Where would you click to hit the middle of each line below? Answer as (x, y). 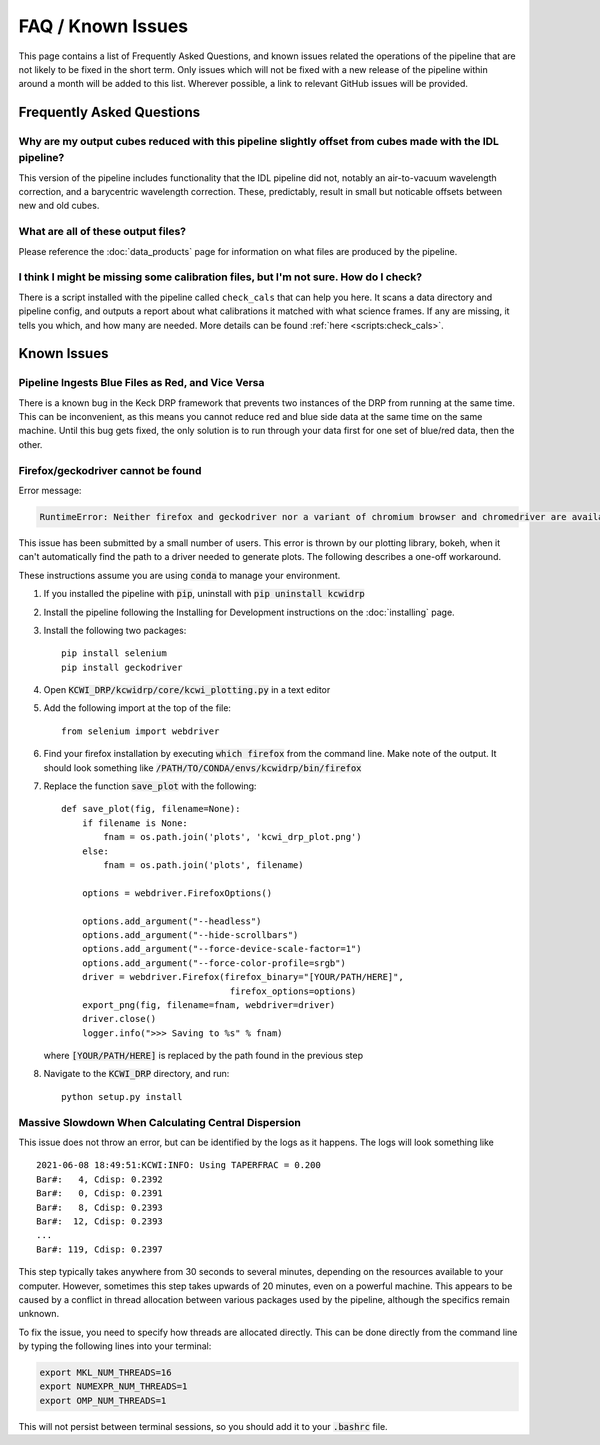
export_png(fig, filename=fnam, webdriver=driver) (208, 1004)
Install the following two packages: (115, 630)
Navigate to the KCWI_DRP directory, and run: (136, 1074)
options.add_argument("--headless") (171, 921)
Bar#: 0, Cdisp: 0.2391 (100, 1193)
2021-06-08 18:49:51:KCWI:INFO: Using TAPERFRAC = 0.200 (179, 1165)
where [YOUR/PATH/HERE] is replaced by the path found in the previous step (203, 1056)
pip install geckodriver (122, 667)
